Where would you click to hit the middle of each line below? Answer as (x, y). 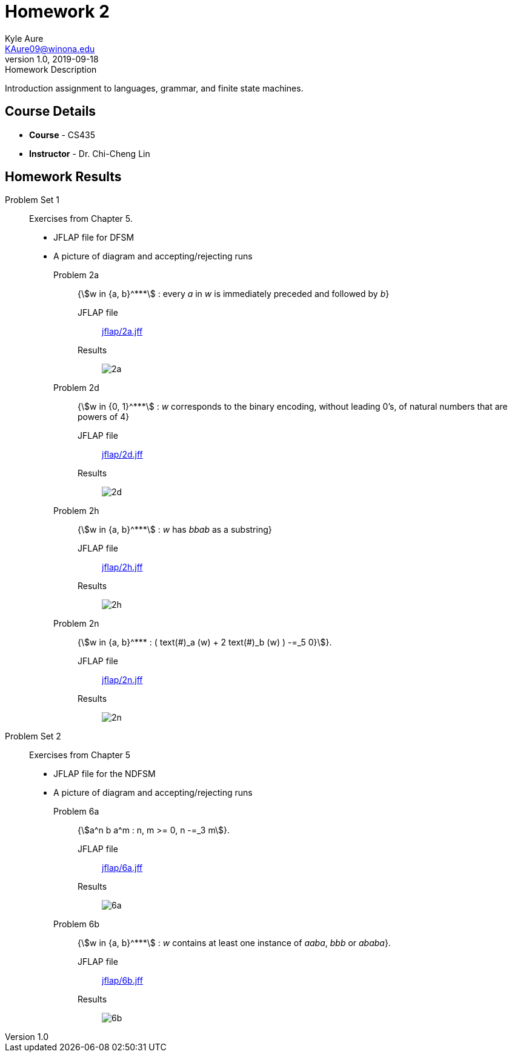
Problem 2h (76, 511)
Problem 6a (76, 812)
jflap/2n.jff (122, 680)
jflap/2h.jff (122, 567)
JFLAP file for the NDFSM (105, 774)
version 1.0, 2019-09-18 (52, 59)
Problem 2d (76, 388)
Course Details (51, 112)
